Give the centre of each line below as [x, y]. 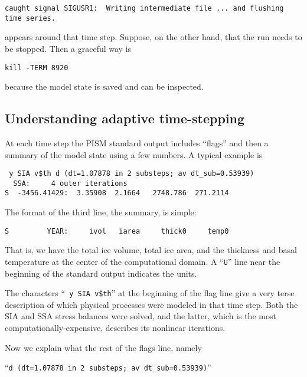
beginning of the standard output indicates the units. [101, 273]
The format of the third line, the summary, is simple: [101, 212]
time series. [30, 18]
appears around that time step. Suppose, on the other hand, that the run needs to [153, 37]
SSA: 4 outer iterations [70, 183]
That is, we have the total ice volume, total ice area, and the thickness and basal [151, 250]
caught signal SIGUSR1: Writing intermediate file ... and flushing [144, 8]
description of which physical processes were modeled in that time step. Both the [151, 304]
